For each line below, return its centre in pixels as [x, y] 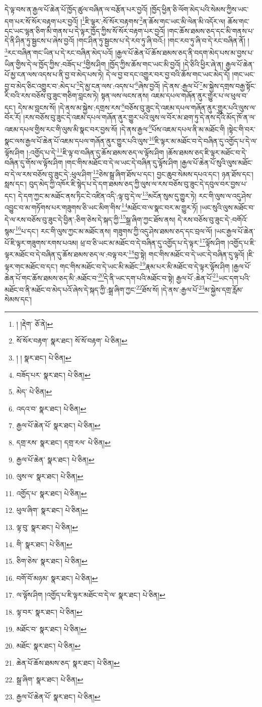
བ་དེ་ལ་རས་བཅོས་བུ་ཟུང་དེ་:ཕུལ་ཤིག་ [49, 174]
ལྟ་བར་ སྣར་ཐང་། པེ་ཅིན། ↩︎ [49, 611]
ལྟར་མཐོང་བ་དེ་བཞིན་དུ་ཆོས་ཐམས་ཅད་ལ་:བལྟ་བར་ [67, 254]
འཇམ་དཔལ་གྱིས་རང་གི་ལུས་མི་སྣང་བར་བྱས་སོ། [61, 129]
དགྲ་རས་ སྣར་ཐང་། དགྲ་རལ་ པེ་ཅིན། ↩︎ [63, 442]
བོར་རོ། [13, 117]
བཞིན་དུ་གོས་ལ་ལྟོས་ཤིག [34, 162]
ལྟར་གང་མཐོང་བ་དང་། [31, 266]
